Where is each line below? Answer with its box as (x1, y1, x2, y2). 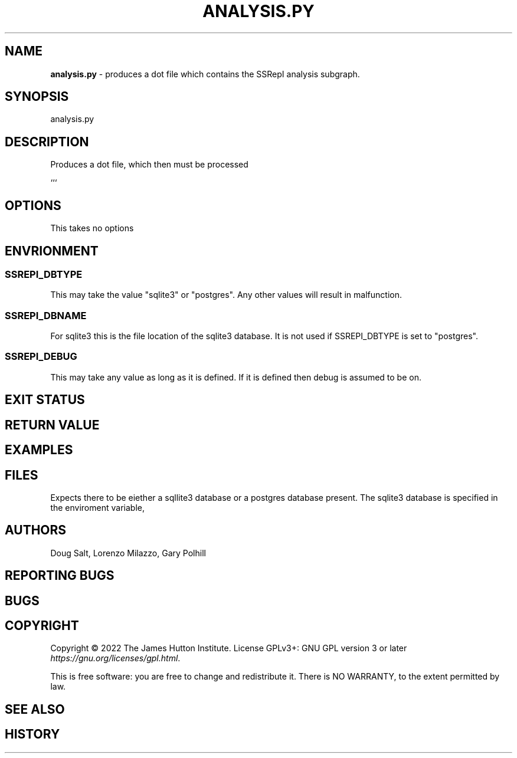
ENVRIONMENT (5, 243, 99, 258)
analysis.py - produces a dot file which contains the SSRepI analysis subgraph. (50, 68, 360, 79)
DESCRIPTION (5, 134, 89, 149)
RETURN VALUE (5, 417, 100, 432)
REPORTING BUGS (5, 568, 114, 583)
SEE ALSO (5, 701, 65, 717)
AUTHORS (5, 523, 67, 538)
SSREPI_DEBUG (5, 350, 77, 363)
